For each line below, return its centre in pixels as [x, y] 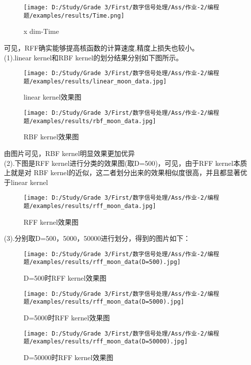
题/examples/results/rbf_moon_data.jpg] [90, 121]
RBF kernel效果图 [51, 137]
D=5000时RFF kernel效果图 [67, 317]
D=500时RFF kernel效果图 [65, 278]
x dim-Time [41, 31]
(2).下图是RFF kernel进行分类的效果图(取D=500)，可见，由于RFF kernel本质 [125, 163]
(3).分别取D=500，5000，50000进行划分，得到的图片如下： [97, 238]
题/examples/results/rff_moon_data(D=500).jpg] [102, 262]
